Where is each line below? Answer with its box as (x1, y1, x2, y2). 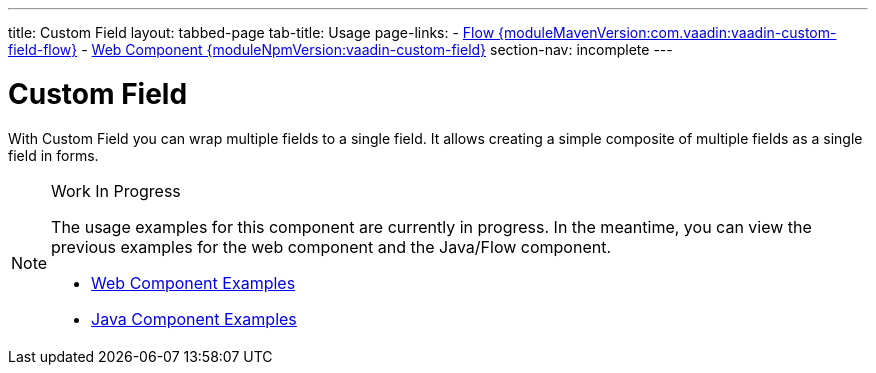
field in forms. (8, 146, 99, 164)
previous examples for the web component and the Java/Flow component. (51, 236, 612, 257)
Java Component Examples (91, 308, 297, 329)
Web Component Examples (91, 272, 296, 293)
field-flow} (8, 41, 78, 58)
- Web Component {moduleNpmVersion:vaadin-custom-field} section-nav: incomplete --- (81, 41, 673, 58)
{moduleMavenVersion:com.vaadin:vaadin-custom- (498, 24, 837, 41)
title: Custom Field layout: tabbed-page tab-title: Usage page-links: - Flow (8, 24, 495, 41)
